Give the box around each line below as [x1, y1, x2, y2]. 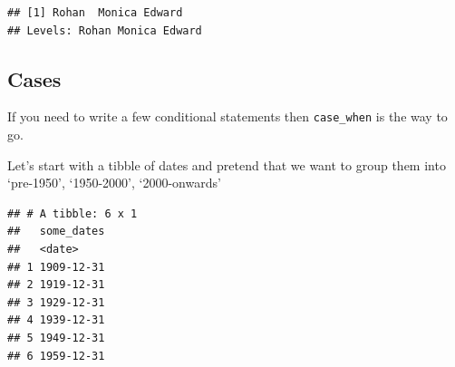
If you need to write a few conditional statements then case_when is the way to [7, 107, 448, 126]
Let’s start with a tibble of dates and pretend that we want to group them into [7, 155, 446, 174]
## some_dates [7, 225, 105, 238]
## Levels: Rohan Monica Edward [7, 24, 202, 37]
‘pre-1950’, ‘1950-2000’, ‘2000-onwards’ [7, 173, 221, 192]
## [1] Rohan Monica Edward [7, 6, 183, 19]
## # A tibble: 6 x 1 [7, 207, 138, 220]
